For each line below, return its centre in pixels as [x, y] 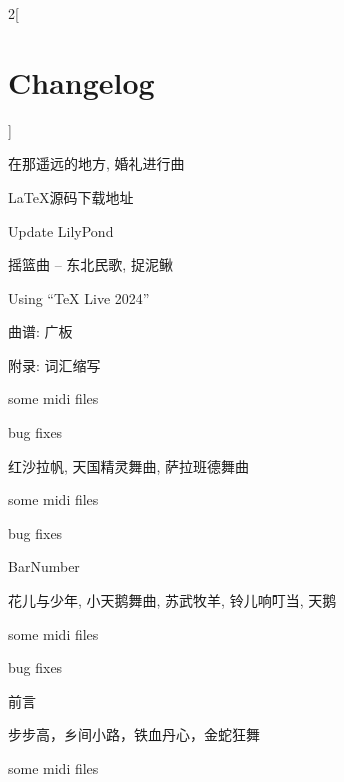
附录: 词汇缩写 [54, 364]
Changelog [81, 81]
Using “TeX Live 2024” [79, 297]
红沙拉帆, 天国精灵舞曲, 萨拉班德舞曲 [129, 465]
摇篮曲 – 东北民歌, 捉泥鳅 [90, 264]
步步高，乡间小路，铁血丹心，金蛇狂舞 [134, 734]
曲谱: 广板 [40, 331]
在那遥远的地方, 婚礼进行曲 [96, 163]
